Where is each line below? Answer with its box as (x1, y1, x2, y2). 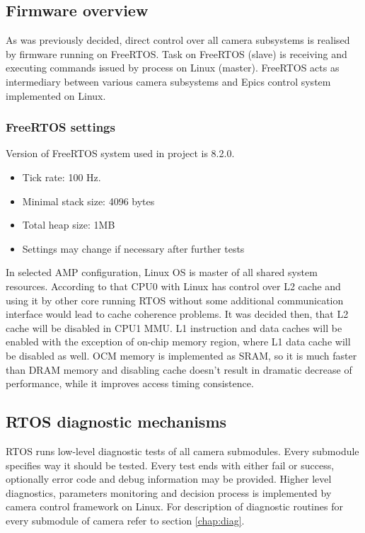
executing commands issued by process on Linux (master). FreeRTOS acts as (6, 60, 340, 75)
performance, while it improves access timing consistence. (6, 376, 254, 391)
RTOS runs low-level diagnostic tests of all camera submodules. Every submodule (6, 443, 359, 458)
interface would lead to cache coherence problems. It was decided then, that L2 (6, 306, 349, 321)
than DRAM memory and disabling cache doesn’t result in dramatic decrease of (6, 362, 352, 377)
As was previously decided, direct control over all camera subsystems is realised (6, 33, 350, 47)
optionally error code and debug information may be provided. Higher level (6, 471, 332, 486)
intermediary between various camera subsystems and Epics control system (6, 74, 331, 88)
